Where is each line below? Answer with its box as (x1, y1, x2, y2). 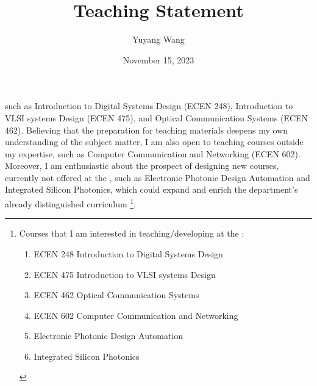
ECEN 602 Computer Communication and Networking (34, 309, 238, 321)
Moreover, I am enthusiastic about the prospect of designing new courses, (5, 159, 279, 172)
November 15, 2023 (123, 53, 194, 66)
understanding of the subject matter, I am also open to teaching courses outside (5, 135, 304, 148)
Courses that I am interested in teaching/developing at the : (19, 227, 244, 240)
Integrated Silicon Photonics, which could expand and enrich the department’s (5, 183, 298, 196)
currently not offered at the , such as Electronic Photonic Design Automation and (5, 171, 310, 184)
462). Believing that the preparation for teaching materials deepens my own (5, 123, 288, 136)
